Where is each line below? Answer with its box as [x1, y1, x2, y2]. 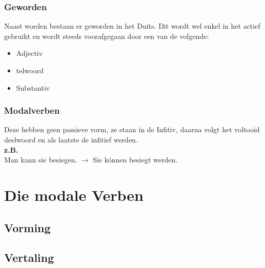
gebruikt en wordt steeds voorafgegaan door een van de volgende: [4, 30, 209, 41]
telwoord [16, 65, 44, 75]
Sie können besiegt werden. [93, 154, 178, 165]
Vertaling [4, 250, 54, 265]
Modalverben [4, 104, 60, 117]
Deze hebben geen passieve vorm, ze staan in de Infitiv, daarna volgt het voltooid [4, 124, 260, 135]
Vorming [4, 219, 51, 235]
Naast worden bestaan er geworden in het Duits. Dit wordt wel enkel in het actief [4, 20, 260, 31]
